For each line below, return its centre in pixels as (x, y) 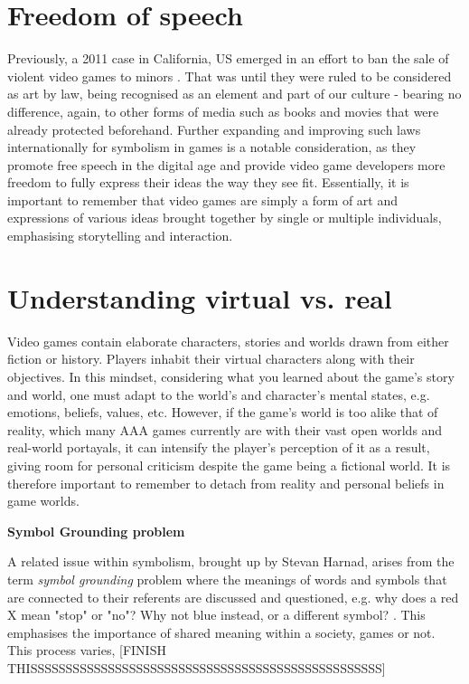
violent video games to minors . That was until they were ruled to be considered (230, 76)
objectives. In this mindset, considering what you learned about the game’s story (231, 376)
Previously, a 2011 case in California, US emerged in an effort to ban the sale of (228, 58)
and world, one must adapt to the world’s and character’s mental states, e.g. (219, 394)
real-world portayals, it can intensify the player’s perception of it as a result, (219, 447)
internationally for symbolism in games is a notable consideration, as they (212, 147)
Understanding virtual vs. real (200, 297)
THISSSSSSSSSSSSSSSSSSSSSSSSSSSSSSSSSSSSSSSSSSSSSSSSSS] (197, 667)
